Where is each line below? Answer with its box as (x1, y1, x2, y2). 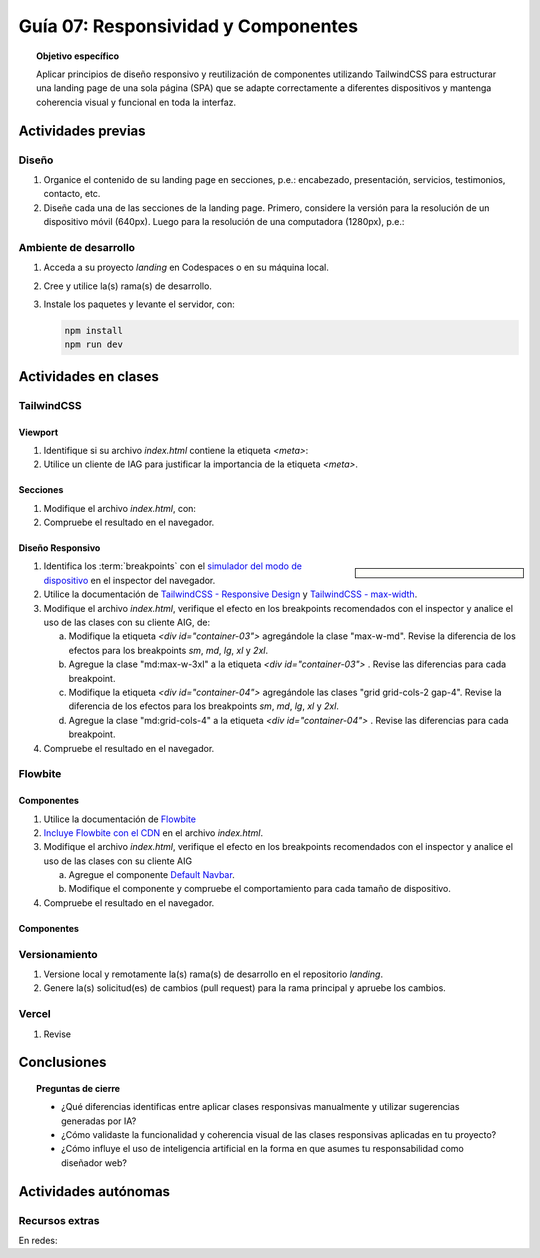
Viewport (18, 426, 59, 438)
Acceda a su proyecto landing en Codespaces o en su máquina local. (43, 261, 330, 274)
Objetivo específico (36, 50, 120, 62)
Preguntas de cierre (36, 1082, 120, 1094)
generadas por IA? (61, 1115, 137, 1127)
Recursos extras (18, 1213, 100, 1227)
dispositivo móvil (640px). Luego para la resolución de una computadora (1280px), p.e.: (43, 216, 405, 228)
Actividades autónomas (18, 1183, 170, 1200)
